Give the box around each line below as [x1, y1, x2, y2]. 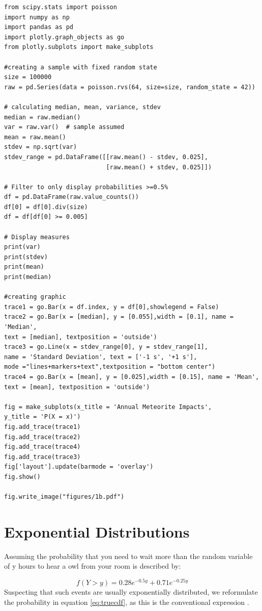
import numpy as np [4, 13, 70, 21]
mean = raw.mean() [4, 133, 66, 141]
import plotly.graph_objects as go [4, 33, 125, 41]
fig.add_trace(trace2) [4, 433, 81, 441]
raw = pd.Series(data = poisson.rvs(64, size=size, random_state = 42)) [4, 83, 255, 91]
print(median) [4, 273, 52, 281]
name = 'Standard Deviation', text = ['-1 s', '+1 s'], [4, 353, 197, 361]
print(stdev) [4, 253, 48, 261]
